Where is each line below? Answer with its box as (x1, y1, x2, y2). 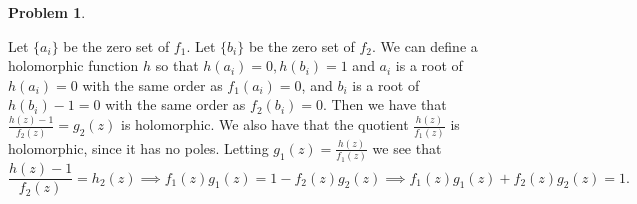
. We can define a (372, 35, 478, 56)
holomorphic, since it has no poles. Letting (8, 137, 269, 158)
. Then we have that (322, 94, 447, 115)
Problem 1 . (8, 2, 86, 22)
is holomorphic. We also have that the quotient (120, 114, 409, 135)
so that (155, 55, 199, 76)
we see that (372, 137, 442, 158)
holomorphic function (8, 55, 139, 76)
